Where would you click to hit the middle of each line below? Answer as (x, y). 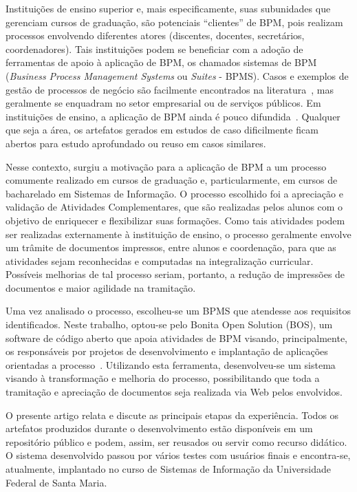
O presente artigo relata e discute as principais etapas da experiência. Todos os (172, 415)
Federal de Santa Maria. (56, 482)
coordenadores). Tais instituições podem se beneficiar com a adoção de (154, 49)
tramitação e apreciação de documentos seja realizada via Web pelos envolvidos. (174, 392)
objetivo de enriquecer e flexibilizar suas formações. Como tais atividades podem (175, 220)
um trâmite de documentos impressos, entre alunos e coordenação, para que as (171, 247)
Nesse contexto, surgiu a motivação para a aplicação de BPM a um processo (166, 166)
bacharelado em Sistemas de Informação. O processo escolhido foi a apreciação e (174, 193)
